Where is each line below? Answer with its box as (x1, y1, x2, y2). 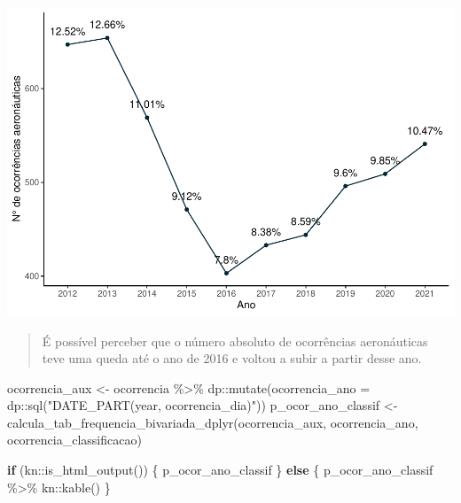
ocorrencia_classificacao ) (7, 430, 142, 449)
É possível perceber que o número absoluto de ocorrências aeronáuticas (42, 331, 428, 350)
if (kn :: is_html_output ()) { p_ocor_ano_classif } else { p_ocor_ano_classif (7, 460, 434, 479)
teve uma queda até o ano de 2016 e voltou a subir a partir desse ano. (42, 349, 422, 368)
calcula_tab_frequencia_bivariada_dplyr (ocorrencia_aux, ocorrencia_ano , (7, 413, 418, 431)
